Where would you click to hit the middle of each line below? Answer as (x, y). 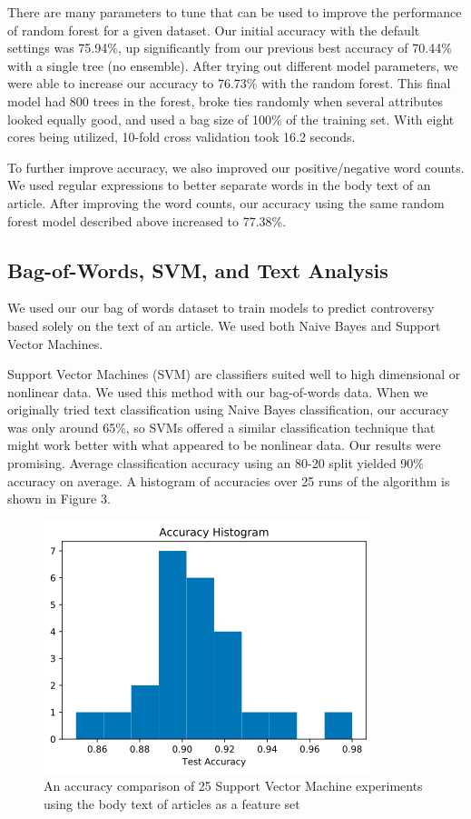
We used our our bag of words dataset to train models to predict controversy (221, 308)
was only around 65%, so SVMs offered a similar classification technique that (221, 427)
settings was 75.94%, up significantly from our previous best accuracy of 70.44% (230, 48)
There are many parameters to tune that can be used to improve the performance (235, 12)
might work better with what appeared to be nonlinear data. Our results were (224, 445)
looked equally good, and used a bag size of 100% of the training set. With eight (231, 119)
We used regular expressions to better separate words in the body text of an (219, 185)
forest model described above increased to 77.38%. (147, 220)
